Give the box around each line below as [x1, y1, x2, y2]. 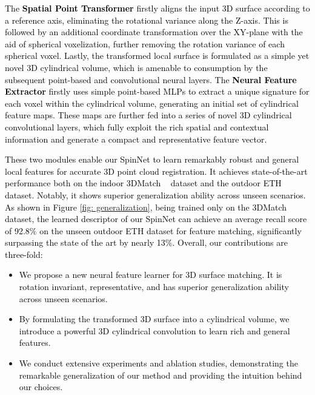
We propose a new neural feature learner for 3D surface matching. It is [19, 268, 282, 281]
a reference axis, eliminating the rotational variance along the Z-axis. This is [5, 13, 288, 26]
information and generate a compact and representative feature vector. [5, 132, 267, 145]
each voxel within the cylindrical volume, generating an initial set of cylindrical [5, 96, 299, 109]
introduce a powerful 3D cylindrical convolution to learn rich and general [19, 324, 290, 337]
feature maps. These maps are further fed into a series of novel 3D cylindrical [5, 109, 292, 121]
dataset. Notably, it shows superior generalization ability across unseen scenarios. [5, 188, 306, 201]
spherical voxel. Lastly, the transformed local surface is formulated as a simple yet [5, 49, 310, 62]
